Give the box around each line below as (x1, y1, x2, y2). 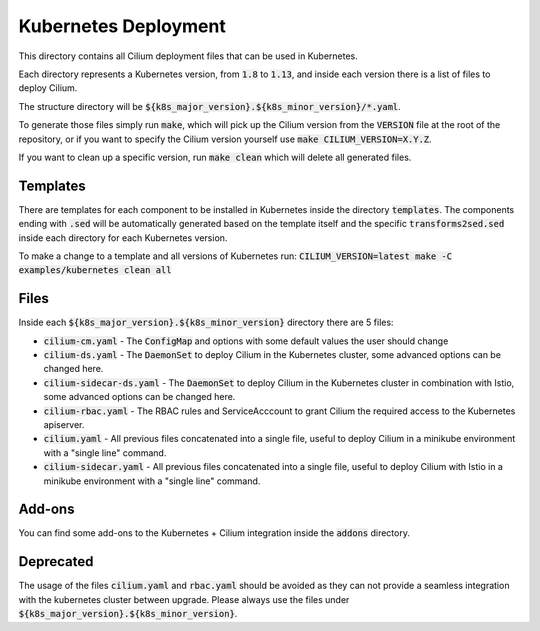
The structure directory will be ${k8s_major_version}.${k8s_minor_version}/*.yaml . (18, 100, 402, 112)
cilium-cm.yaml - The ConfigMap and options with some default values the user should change (43, 335, 449, 347)
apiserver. (43, 419, 85, 430)
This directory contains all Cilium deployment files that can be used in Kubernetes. (18, 50, 359, 62)
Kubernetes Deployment (18, 15, 227, 37)
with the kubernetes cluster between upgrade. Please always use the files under (18, 593, 350, 605)
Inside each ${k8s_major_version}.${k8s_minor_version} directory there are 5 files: (18, 316, 394, 329)
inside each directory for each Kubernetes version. (18, 231, 228, 244)
